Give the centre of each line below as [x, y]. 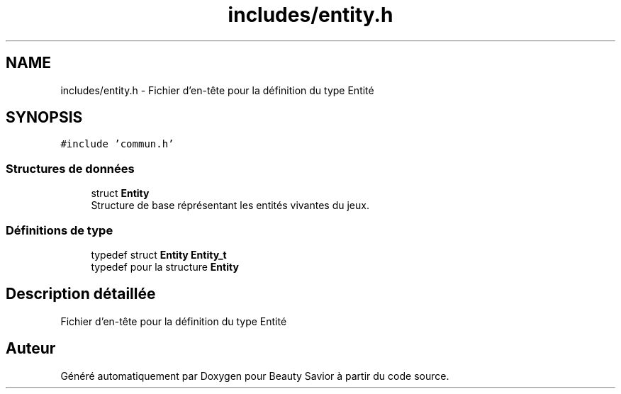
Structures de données [70, 168]
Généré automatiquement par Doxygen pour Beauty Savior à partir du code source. [255, 376]
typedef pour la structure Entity [165, 266]
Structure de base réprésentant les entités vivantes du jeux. [230, 206]
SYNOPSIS [44, 118]
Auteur [31, 349]
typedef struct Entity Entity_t [159, 254]
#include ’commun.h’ [117, 144]
